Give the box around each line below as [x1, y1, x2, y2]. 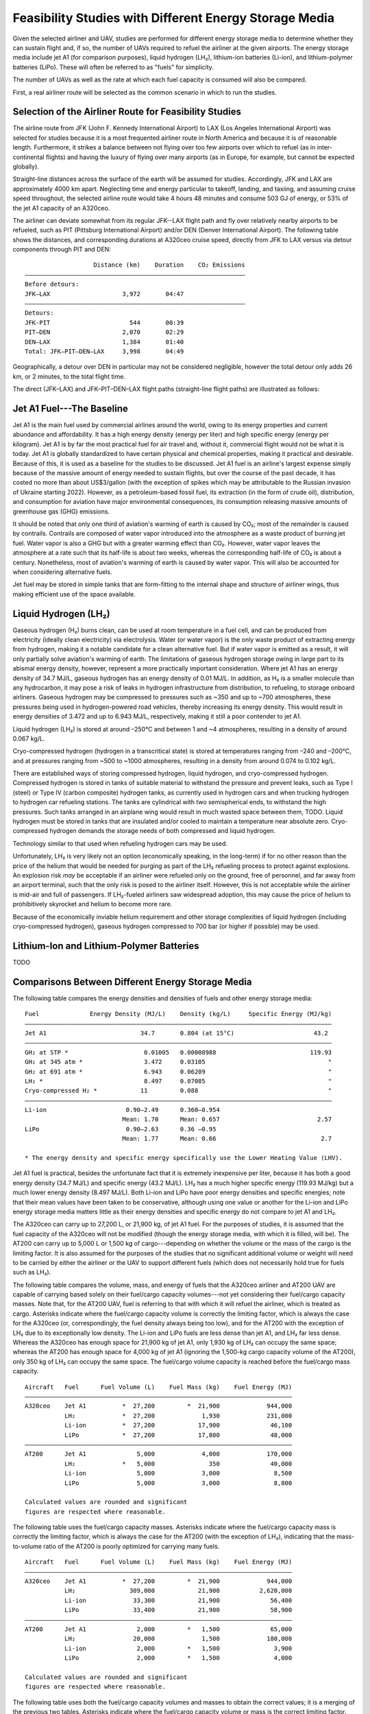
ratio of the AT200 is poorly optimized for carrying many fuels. [43, 1542, 220, 1550]
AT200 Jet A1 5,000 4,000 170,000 [25, 1450, 293, 1458]
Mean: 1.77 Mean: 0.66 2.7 [122, 1135, 332, 1143]
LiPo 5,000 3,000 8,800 [64, 1479, 293, 1487]
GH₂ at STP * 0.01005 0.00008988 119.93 [25, 1048, 332, 1056]
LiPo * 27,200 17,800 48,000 [64, 1431, 293, 1439]
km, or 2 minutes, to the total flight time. [12, 372, 126, 381]
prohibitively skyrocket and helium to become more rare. [12, 900, 173, 908]
